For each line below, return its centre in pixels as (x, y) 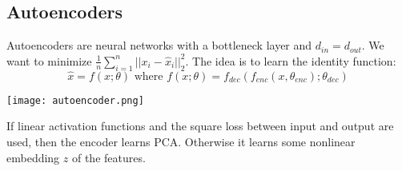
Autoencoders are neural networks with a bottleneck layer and (159, 45)
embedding (33, 157)
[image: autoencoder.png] (75, 100)
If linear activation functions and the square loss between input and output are (200, 126)
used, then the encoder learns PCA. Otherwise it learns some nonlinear (181, 142)
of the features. (109, 157)
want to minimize (49, 60)
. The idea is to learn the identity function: (291, 60)
